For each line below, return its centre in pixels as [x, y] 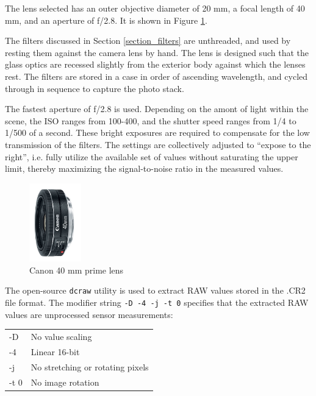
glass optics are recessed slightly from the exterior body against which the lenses [155, 64]
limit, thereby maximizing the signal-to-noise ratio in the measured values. [144, 168]
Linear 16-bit [55, 351]
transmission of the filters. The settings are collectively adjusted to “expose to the [158, 144]
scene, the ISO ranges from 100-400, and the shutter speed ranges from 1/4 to [151, 120]
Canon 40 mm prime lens [77, 270]
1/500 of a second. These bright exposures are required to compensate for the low [157, 133]
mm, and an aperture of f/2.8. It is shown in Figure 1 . [106, 20]
